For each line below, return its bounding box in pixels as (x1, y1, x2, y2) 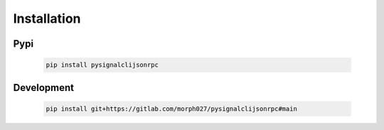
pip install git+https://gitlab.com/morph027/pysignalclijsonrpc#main (46, 104, 298, 113)
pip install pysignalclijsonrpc (46, 61, 159, 69)
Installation (13, 11, 81, 26)
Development (13, 82, 75, 94)
